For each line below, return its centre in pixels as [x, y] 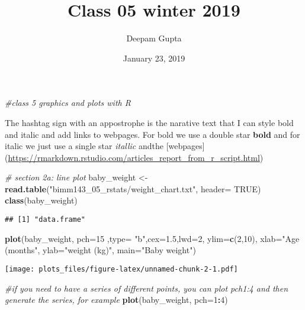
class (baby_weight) [41, 200]
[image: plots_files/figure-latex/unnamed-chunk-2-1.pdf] [121, 269]
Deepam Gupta [154, 38]
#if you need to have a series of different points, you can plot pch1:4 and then [147, 288]
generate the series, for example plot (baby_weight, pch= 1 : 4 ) [116, 300]
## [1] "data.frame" [45, 220]
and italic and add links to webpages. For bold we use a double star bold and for [152, 134]
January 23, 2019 [154, 58]
